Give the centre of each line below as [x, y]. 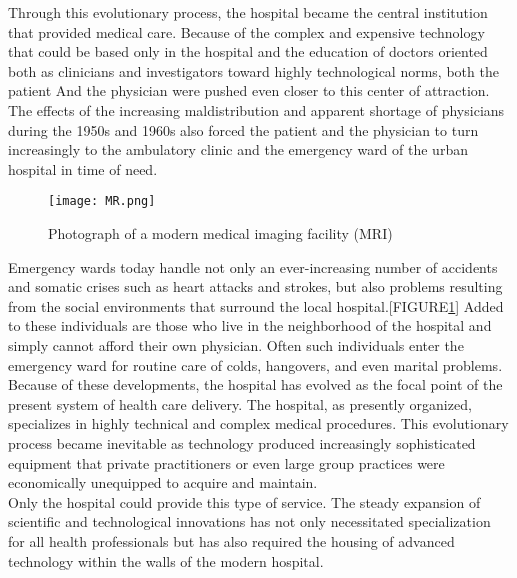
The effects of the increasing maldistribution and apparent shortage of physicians [256, 109]
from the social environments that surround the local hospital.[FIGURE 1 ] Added [256, 305]
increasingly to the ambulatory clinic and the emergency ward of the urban [238, 149]
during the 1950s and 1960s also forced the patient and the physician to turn [243, 129]
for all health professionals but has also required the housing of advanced [231, 540]
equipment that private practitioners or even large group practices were [226, 462]
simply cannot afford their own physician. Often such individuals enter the [236, 344]
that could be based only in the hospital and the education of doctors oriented [248, 51]
